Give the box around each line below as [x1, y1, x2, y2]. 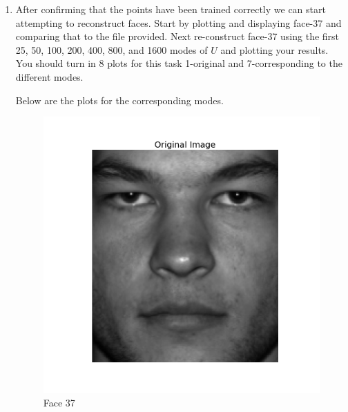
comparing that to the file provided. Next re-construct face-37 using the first [15, 29, 340, 43]
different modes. [15, 69, 84, 84]
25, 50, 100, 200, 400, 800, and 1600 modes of [15, 42, 208, 57]
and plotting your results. [220, 42, 329, 57]
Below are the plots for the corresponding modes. [15, 92, 224, 107]
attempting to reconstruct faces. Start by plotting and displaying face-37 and [15, 15, 342, 30]
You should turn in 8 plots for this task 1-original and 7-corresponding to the [15, 56, 342, 70]
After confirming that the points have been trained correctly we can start [15, 2, 326, 16]
